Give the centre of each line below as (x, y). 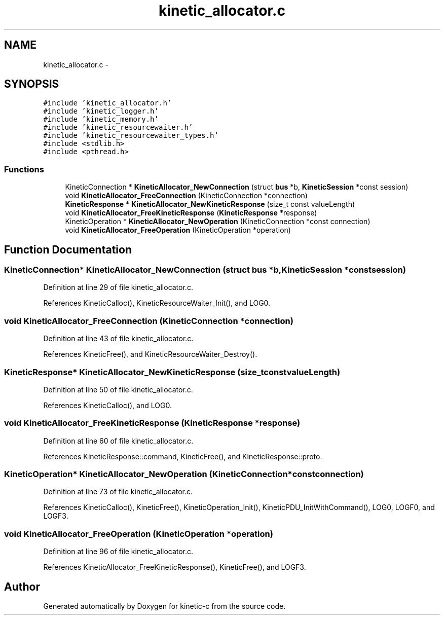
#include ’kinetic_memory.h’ (101, 119)
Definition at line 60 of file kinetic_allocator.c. (118, 441)
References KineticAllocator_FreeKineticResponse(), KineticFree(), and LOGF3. (175, 567)
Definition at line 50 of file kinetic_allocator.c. (118, 389)
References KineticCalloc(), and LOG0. (107, 405)
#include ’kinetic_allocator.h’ (107, 103)
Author (22, 587)
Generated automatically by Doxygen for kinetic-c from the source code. (164, 606)
